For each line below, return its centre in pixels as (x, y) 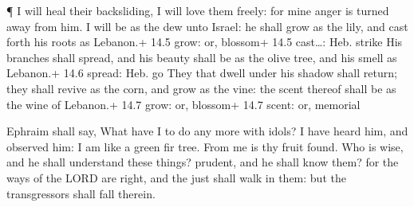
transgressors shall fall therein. (81, 193)
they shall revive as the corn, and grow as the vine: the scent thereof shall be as (201, 88)
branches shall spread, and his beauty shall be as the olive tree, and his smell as (202, 57)
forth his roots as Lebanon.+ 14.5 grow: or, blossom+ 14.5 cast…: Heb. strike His (205, 42)
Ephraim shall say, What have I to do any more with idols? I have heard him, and (207, 131)
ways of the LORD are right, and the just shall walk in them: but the (176, 177)
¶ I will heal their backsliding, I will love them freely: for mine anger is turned (198, 10)
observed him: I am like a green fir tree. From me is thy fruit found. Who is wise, (205, 146)
